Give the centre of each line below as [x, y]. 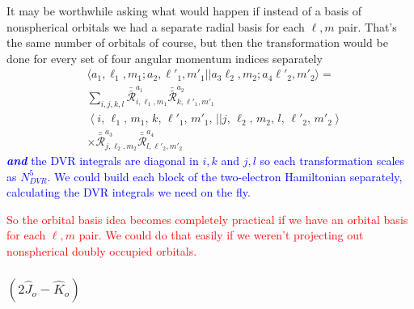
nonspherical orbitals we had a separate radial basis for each [156, 26]
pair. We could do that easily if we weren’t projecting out [221, 235]
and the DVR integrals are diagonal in [103, 161]
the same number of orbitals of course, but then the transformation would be [197, 42]
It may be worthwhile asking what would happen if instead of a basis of [184, 11]
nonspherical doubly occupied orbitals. [102, 251]
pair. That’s [368, 26]
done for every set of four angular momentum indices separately [165, 58]
